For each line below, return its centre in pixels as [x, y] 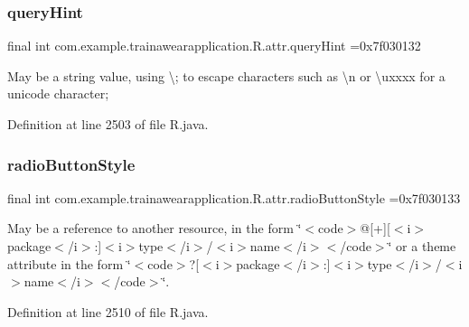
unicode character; [58, 93]
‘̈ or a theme [422, 246]
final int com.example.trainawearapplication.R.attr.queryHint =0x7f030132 [214, 46]
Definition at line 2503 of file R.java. [108, 124]
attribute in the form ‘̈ [69, 263]
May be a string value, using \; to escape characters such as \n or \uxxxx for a [226, 75]
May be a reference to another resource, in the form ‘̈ [155, 228]
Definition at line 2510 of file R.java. [108, 311]
